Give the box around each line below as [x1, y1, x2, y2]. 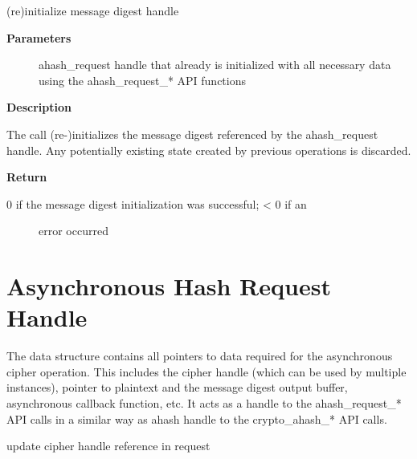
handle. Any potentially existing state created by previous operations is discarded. [6, 141, 411, 158]
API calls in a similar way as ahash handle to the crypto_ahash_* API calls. [6, 410, 387, 427]
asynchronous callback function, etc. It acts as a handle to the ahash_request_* [6, 395, 402, 412]
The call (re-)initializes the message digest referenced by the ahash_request [6, 125, 378, 142]
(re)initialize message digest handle [6, 2, 179, 18]
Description [6, 99, 72, 116]
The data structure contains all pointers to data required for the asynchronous [6, 347, 393, 364]
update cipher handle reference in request [6, 437, 211, 454]
